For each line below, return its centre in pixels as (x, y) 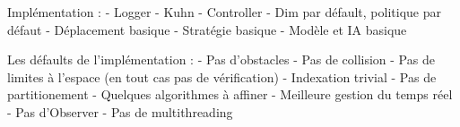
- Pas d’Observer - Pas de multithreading (120, 111)
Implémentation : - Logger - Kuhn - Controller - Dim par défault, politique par (224, 12)
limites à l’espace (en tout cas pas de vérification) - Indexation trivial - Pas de (222, 76)
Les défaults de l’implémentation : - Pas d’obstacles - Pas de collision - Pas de (221, 59)
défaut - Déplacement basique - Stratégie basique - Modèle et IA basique (207, 29)
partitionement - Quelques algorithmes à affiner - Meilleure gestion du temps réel (230, 94)
